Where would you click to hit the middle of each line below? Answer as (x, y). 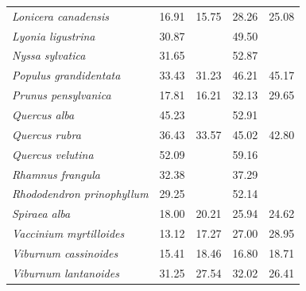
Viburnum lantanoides (66, 272)
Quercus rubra (46, 134)
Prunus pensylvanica (62, 95)
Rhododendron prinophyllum (80, 194)
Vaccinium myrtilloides (68, 233)
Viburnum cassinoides (65, 252)
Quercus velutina (53, 154)
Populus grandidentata (66, 75)
